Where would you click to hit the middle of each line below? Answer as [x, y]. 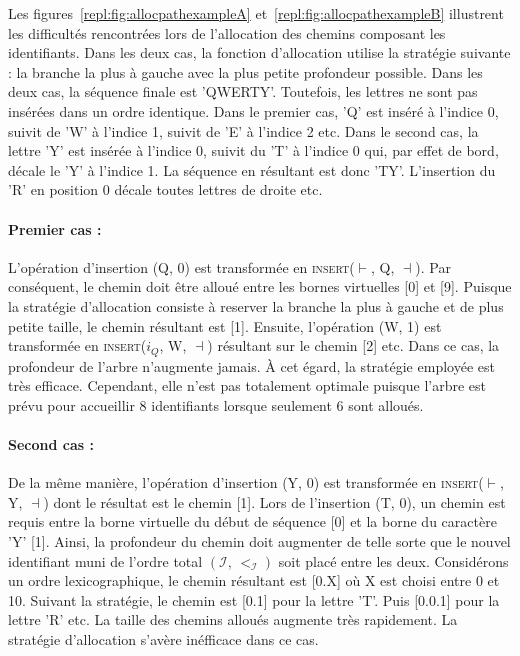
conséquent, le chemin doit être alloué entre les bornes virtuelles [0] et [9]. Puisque [260, 286]
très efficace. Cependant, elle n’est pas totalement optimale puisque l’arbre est [247, 385]
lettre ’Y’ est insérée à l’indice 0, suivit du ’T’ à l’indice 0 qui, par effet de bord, [253, 150]
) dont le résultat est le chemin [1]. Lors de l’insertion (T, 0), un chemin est [274, 501]
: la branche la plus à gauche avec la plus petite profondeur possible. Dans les [245, 71]
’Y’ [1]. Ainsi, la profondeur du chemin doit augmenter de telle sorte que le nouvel [259, 540]
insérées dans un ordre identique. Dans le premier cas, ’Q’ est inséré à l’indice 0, [253, 110]
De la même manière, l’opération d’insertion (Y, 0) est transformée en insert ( [246, 482]
